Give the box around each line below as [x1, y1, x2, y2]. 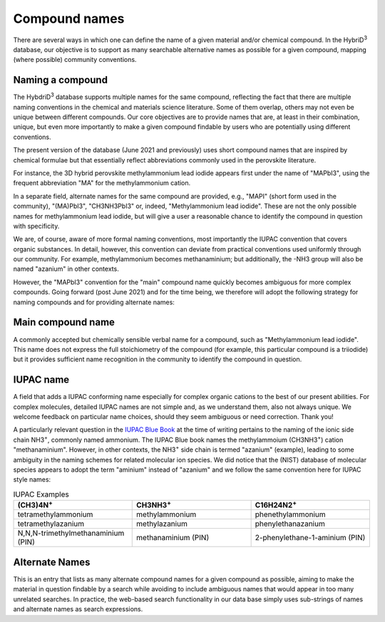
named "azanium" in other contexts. [13, 264, 119, 274]
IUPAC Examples [13, 489, 69, 499]
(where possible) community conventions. [13, 56, 137, 64]
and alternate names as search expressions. [13, 605, 143, 613]
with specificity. [13, 222, 60, 230]
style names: [13, 475, 51, 484]
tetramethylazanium [17, 519, 85, 529]
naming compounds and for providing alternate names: [13, 298, 175, 306]
